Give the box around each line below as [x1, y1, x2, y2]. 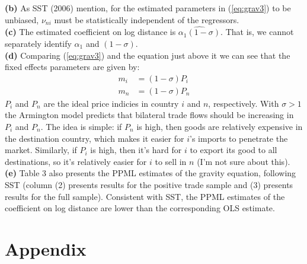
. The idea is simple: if [40, 120, 122, 133]
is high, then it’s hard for [90, 144, 182, 156]
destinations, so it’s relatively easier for [5, 155, 147, 167]
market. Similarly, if [5, 144, 77, 156]
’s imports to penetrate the [190, 132, 288, 144]
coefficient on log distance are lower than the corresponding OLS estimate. [5, 202, 275, 214]
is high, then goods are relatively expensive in [136, 120, 303, 133]
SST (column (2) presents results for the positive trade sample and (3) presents [5, 179, 293, 190]
